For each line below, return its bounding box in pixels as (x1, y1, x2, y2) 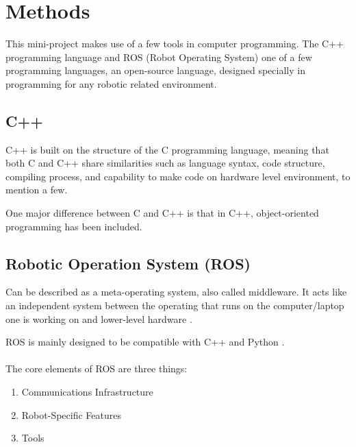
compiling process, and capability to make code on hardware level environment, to (5, 169, 351, 183)
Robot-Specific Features (21, 407, 121, 422)
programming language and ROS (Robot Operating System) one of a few (5, 49, 312, 64)
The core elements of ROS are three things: (5, 361, 188, 376)
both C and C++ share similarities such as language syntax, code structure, (5, 156, 325, 170)
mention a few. (5, 182, 68, 197)
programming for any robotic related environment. (5, 76, 217, 90)
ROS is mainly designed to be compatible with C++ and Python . (5, 335, 285, 349)
